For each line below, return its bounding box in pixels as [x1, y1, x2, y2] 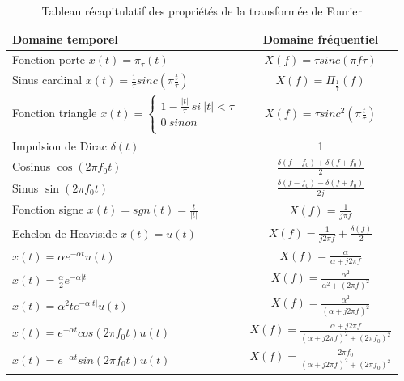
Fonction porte [12, 51, 86, 68]
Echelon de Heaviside [12, 225, 117, 242]
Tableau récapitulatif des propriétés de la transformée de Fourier [41, 2, 363, 19]
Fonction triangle [12, 104, 97, 121]
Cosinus [12, 158, 51, 175]
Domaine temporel [12, 30, 118, 47]
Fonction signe [12, 201, 84, 218]
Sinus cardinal [12, 71, 83, 88]
